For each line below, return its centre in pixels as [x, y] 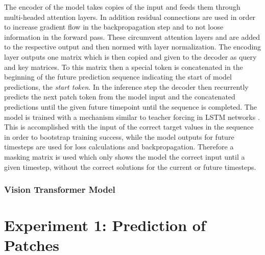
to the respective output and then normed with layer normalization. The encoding [133, 47]
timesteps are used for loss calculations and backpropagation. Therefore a [119, 147]
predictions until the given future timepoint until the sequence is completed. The [130, 106]
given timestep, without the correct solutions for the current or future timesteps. [130, 167]
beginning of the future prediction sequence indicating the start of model [118, 77]
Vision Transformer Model [60, 189]
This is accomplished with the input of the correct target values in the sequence [129, 127]
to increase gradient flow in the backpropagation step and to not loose [114, 27]
